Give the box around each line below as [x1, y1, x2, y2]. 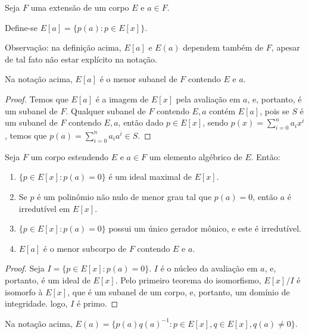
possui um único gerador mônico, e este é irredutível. [108, 222, 301, 235]
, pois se [260, 104, 289, 117]
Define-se [5, 21, 38, 33]
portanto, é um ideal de [5, 273, 90, 286]
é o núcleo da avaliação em [160, 262, 258, 274]
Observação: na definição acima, [5, 41, 121, 54]
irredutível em [18, 202, 70, 214]
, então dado [118, 116, 164, 129]
